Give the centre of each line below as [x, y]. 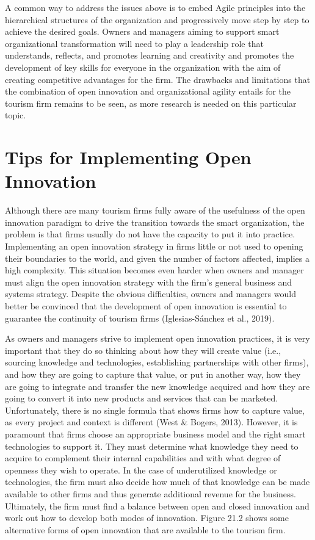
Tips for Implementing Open [128, 157]
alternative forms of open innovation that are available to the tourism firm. [145, 529]
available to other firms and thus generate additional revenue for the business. [150, 493]
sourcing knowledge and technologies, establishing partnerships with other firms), [157, 362]
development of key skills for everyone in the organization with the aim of [143, 67]
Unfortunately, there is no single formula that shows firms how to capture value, [155, 410]
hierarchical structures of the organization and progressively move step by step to [157, 19]
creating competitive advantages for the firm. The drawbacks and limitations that [158, 79]
